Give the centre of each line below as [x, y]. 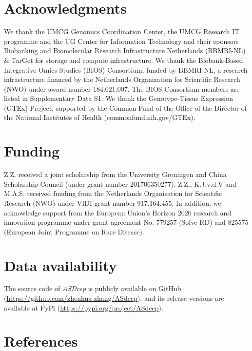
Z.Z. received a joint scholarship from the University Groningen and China [115, 174]
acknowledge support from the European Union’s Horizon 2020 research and [118, 212]
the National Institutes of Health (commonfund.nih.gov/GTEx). [100, 117]
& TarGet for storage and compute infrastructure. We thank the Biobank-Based [124, 60]
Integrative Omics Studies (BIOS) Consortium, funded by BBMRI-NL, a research [126, 69]
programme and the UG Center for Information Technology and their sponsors [121, 41]
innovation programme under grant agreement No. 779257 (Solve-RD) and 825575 [126, 222]
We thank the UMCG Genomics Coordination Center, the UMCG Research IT [122, 31]
